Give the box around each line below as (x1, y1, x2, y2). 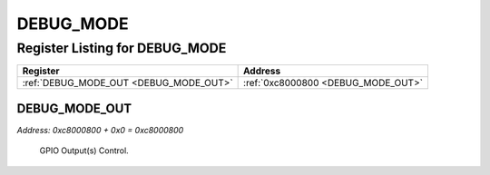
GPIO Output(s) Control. (39, 145, 129, 156)
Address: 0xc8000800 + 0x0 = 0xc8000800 (16, 124, 184, 135)
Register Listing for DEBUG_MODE (16, 40, 227, 56)
